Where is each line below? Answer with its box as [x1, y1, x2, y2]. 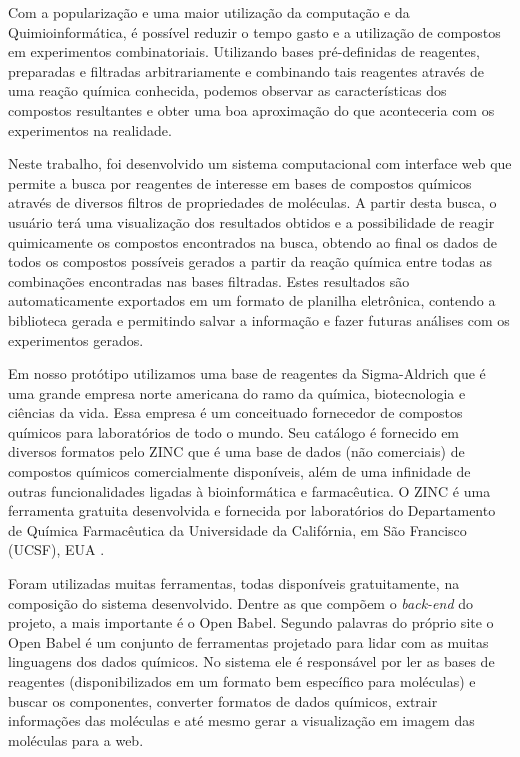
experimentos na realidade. [8, 119, 172, 140]
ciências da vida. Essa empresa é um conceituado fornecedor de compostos [8, 402, 463, 423]
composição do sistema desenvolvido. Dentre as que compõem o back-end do [8, 592, 474, 613]
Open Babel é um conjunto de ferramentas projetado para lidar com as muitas [8, 631, 489, 652]
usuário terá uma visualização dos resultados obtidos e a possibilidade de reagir [8, 211, 495, 232]
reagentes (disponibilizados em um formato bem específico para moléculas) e [8, 671, 476, 691]
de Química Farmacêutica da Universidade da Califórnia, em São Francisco [8, 519, 467, 540]
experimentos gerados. [8, 329, 144, 350]
